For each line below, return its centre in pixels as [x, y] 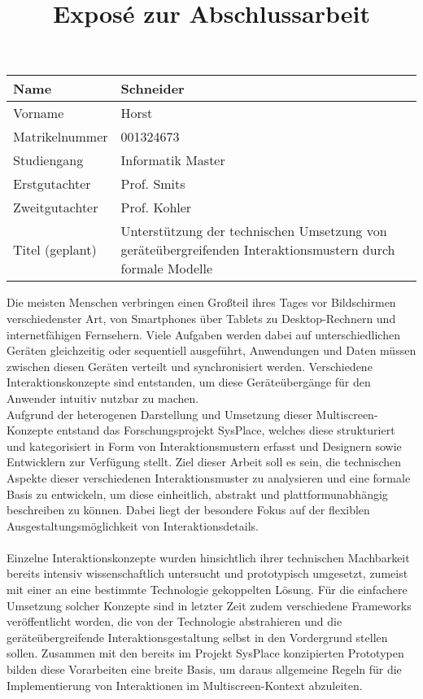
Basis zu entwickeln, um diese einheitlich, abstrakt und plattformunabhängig [197, 494]
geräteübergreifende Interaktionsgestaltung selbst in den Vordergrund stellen [197, 637]
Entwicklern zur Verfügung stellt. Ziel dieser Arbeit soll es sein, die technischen [204, 462]
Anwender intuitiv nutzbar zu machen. [103, 398]
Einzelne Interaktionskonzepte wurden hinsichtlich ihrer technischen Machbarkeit [208, 557]
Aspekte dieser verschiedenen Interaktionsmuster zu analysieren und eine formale [209, 477]
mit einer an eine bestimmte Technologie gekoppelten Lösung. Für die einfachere [207, 590]
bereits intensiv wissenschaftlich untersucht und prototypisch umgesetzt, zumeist [207, 573]
